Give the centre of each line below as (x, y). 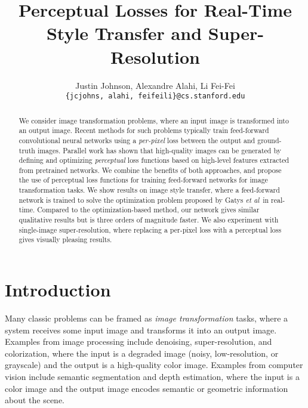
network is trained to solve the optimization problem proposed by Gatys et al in (144, 200)
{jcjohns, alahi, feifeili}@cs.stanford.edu (155, 96)
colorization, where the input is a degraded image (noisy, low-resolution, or (142, 353)
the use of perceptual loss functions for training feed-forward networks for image (143, 180)
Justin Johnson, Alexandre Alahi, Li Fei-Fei (155, 85)
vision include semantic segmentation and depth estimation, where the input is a (152, 376)
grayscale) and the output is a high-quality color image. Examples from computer (154, 365)
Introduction (58, 290)
